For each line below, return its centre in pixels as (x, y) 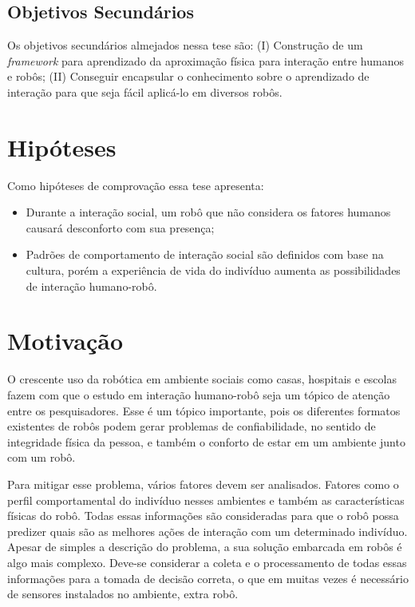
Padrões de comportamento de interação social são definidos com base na (205, 254)
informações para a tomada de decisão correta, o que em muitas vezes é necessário (208, 578)
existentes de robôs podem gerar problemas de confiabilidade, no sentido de (192, 426)
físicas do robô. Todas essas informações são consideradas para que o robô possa (203, 516)
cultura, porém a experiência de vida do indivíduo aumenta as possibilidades (213, 270)
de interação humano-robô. (91, 286)
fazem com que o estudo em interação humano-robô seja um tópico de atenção (199, 394)
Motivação (65, 341)
